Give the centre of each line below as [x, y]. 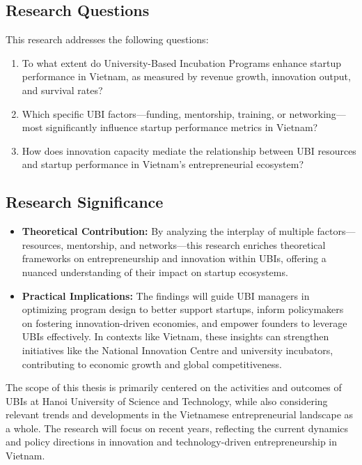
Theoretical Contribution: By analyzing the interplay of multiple [168, 231]
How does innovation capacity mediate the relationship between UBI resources [189, 150]
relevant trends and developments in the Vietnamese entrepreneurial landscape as [180, 414]
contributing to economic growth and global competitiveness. [152, 364]
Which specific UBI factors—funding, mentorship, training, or [154, 113]
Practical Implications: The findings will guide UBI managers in [166, 295]
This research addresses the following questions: [107, 39]
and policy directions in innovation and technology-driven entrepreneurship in [172, 442]
